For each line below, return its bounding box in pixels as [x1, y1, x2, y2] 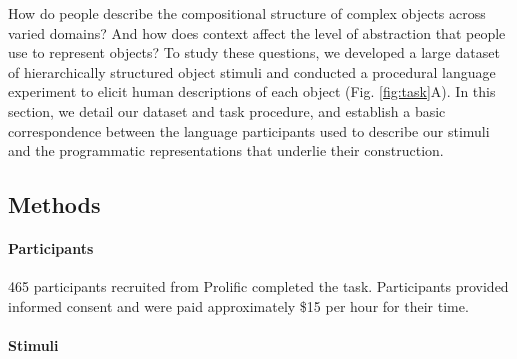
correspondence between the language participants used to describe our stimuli [8, 120, 490, 141]
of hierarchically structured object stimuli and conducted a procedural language [8, 61, 496, 82]
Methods [8, 189, 101, 220]
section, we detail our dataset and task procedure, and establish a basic [8, 100, 446, 121]
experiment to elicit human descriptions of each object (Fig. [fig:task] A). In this [8, 81, 496, 102]
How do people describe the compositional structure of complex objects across [8, 3, 486, 23]
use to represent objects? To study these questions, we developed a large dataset [8, 42, 500, 63]
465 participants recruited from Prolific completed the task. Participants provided [8, 276, 509, 297]
